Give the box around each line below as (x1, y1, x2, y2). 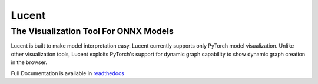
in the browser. (11, 59, 47, 66)
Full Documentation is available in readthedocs (11, 69, 125, 76)
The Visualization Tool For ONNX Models (11, 26, 174, 36)
